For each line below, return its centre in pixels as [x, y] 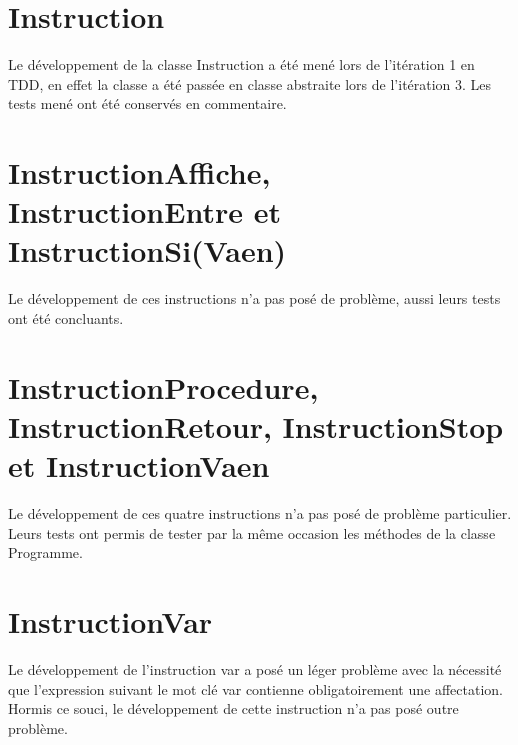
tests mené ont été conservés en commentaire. [147, 103]
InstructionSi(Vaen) [147, 250]
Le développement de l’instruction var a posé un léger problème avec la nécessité [255, 669]
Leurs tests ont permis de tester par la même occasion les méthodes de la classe [252, 532]
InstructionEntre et [144, 211]
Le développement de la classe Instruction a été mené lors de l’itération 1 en [241, 64]
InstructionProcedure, [163, 386]
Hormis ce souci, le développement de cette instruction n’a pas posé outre [233, 708]
